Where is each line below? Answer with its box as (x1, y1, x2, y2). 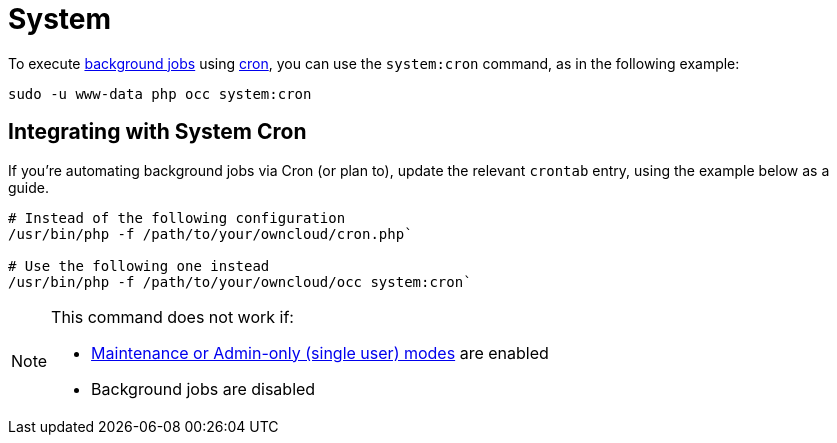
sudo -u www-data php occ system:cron (8, 85, 312, 102)
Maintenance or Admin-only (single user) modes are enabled (91, 342, 549, 363)
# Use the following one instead (8, 257, 270, 274)
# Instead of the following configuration (8, 209, 346, 226)
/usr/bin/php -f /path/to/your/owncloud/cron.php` (8, 225, 413, 242)
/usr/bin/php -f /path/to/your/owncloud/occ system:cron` (8, 273, 472, 290)
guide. (8, 178, 50, 196)
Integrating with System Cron (8, 119, 307, 145)
